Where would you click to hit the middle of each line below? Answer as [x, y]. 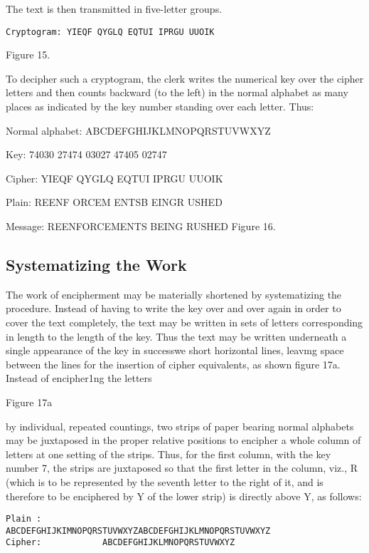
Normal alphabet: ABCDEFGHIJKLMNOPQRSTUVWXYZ [138, 130]
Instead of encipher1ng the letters [79, 378]
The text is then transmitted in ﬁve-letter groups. [114, 9]
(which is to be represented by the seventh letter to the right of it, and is [165, 481]
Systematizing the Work [96, 264]
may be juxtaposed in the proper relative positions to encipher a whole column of [183, 440]
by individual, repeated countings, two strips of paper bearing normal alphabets [180, 426]
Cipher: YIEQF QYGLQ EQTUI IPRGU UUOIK [114, 178]
